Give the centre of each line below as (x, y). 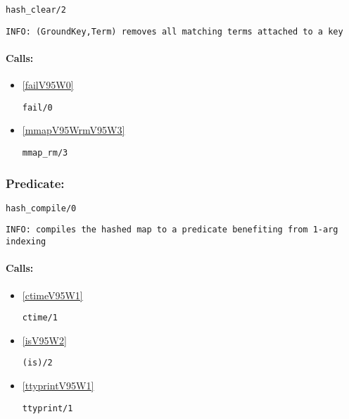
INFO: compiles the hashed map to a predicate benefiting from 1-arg (172, 230)
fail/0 (37, 107)
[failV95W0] (48, 85)
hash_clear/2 (36, 10)
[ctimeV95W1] (52, 295)
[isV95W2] (44, 340)
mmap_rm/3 (45, 152)
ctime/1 (40, 318)
